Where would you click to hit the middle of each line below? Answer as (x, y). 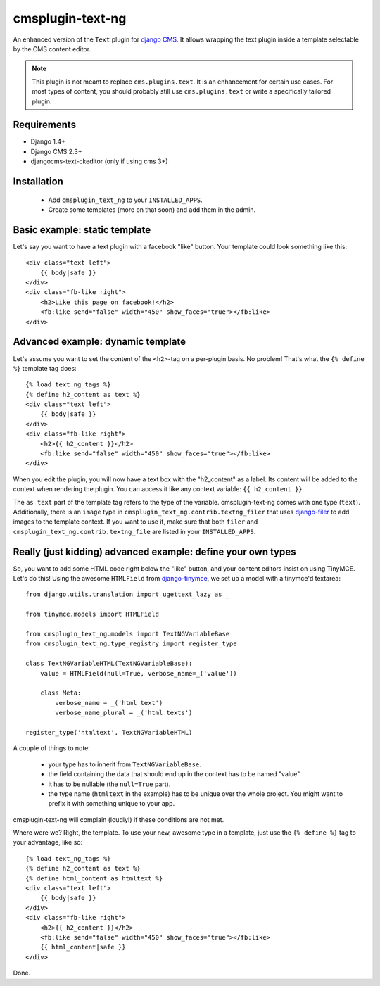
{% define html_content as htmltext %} (94, 878)
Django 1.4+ (48, 141)
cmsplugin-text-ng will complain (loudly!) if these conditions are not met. (119, 819)
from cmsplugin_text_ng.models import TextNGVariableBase (128, 634)
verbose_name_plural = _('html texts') (124, 713)
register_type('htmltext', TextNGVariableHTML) (109, 732)
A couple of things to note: (52, 748)
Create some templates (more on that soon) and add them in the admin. (152, 209)
